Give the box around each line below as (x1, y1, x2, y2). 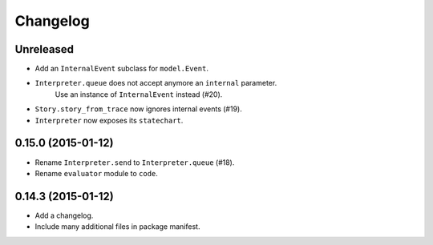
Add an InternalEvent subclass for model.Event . (34, 64, 208, 74)
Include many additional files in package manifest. (34, 222, 200, 231)
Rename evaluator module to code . (34, 168, 158, 178)
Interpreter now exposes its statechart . (34, 115, 184, 125)
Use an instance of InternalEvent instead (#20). (55, 89, 223, 99)
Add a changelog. (34, 211, 94, 220)
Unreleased (14, 42, 75, 56)
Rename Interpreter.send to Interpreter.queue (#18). (34, 157, 235, 167)
